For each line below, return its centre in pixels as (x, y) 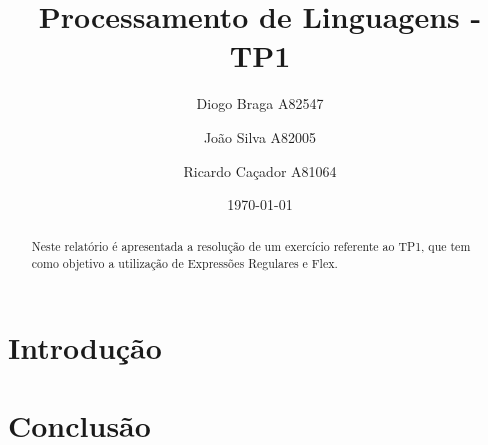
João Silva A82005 (260, 136)
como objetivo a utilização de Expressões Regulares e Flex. (184, 263)
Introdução (85, 346)
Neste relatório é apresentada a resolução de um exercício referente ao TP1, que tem (251, 246)
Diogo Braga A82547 (260, 103)
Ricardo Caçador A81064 (260, 170)
